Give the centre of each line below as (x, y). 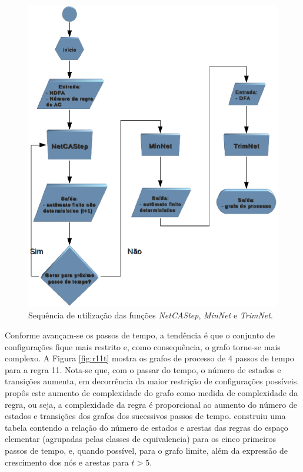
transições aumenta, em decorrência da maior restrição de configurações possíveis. (152, 381)
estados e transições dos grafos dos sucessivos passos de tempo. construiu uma (145, 416)
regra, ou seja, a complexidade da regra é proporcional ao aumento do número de (151, 404)
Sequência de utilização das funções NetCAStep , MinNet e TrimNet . (151, 315)
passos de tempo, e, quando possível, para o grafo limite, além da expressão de (146, 450)
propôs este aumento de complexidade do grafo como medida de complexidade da (151, 392)
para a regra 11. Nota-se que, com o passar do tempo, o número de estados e (143, 369)
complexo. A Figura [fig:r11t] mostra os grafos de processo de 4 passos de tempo (149, 358)
